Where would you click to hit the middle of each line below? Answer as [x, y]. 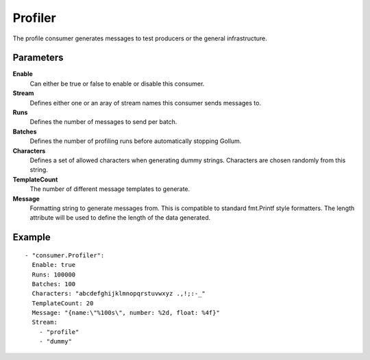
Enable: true [54, 265]
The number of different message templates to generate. [110, 189]
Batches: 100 [54, 284]
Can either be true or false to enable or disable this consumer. [117, 83]
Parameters [38, 58]
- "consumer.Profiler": [65, 255]
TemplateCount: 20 [63, 303]
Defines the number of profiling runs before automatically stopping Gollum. [136, 141]
